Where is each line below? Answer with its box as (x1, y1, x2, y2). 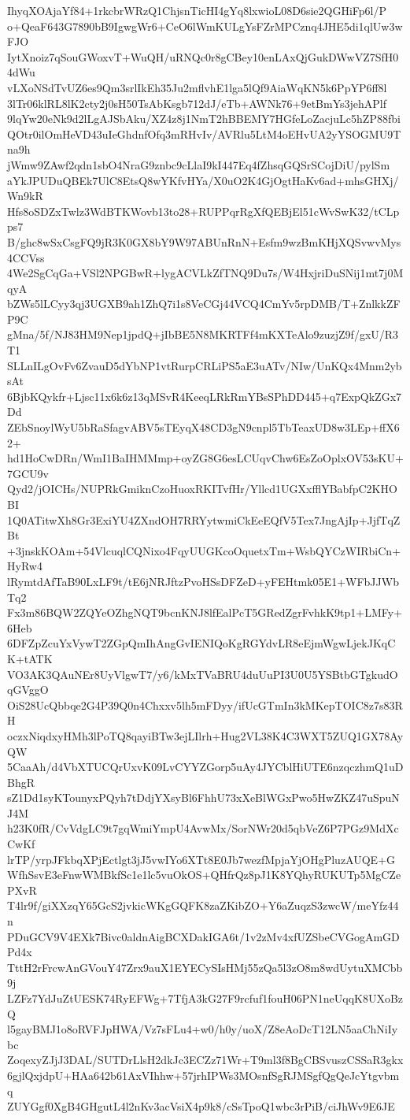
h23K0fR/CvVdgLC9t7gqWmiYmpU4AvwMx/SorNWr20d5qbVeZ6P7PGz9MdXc (7, 820, 399, 836)
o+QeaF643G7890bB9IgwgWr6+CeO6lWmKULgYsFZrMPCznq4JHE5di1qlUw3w (7, 17, 403, 34)
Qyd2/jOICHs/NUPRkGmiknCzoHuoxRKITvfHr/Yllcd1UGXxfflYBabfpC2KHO (7, 480, 397, 497)
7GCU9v (7, 465, 49, 481)
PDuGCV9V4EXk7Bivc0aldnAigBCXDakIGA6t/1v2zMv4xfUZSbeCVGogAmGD (7, 928, 400, 944)
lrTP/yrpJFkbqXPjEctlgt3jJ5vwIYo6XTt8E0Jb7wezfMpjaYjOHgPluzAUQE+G (7, 851, 396, 867)
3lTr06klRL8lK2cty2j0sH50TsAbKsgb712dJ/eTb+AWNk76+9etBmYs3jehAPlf (7, 95, 387, 111)
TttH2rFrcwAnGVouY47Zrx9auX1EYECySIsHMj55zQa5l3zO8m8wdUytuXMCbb (7, 959, 403, 975)
